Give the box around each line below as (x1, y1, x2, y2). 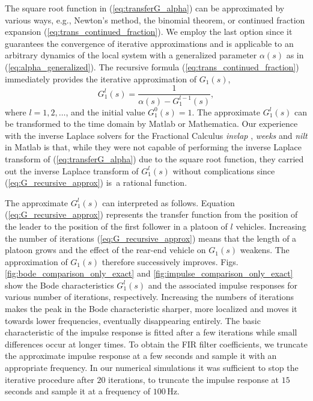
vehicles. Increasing (236, 219, 306, 232)
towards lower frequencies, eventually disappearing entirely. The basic (5, 314, 261, 326)
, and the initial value (65, 105, 145, 118)
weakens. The (240, 243, 290, 256)
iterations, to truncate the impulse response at (108, 373, 279, 385)
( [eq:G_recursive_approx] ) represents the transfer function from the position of (5, 208, 298, 221)
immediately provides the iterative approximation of (5, 72, 197, 85)
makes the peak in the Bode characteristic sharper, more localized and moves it (5, 302, 297, 315)
